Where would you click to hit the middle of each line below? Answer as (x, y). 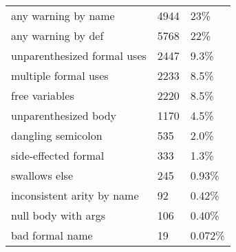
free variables (43, 95)
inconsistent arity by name (75, 195)
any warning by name (63, 15)
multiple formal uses (60, 75)
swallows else (42, 175)
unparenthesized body (64, 115)
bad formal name (52, 235)
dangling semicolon (57, 135)
